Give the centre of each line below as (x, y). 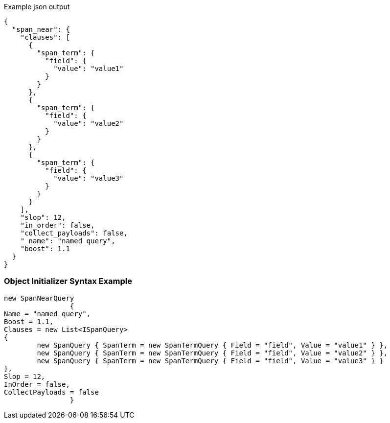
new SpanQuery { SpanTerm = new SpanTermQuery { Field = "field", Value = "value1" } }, (212, 345)
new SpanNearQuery (39, 298)
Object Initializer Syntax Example (68, 281)
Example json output (37, 7)
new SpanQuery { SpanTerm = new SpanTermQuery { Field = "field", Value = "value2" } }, (212, 353)
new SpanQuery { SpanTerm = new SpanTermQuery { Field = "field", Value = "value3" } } (210, 361)
